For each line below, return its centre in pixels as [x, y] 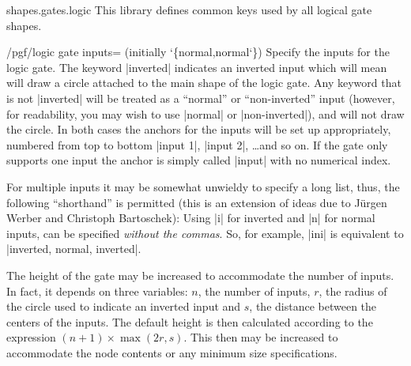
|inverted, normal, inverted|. [74, 249]
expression [31, 337]
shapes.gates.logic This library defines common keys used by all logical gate [189, 9]
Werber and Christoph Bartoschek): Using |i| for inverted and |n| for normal [191, 218]
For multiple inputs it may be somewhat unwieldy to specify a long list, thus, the [203, 186]
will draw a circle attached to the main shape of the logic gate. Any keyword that [204, 83]
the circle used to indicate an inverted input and [124, 306]
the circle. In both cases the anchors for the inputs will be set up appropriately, [199, 129]
